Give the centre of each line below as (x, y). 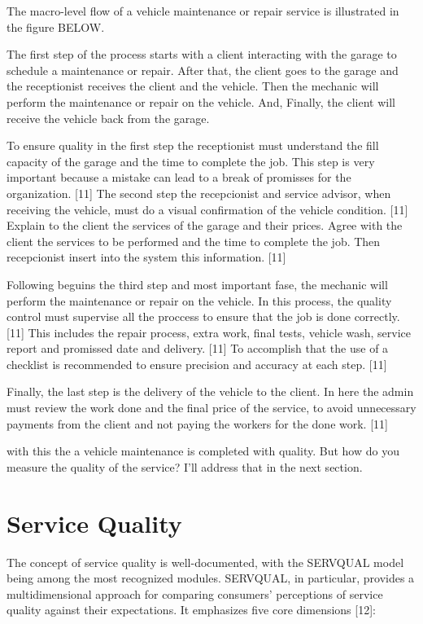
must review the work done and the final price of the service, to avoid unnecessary (211, 408)
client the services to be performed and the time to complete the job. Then (194, 241)
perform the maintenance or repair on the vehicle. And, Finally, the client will (201, 101)
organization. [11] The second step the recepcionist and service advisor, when (199, 193)
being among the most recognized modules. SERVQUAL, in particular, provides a (211, 578)
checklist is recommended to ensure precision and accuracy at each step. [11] (197, 364)
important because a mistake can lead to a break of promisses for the (179, 177)
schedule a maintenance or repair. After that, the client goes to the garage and (203, 70)
